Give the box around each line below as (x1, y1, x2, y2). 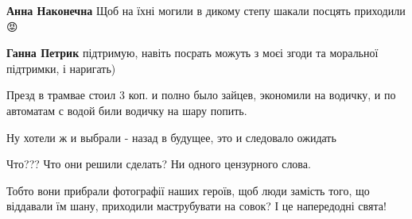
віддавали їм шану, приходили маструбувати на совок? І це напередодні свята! (6, 198, 387, 214)
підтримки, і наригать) (6, 60, 116, 76)
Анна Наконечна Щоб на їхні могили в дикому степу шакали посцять (6, 2, 351, 18)
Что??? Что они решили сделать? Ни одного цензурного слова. (6, 156, 311, 172)
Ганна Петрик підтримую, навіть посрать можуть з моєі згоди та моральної (6, 44, 379, 61)
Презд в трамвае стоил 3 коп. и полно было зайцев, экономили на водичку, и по (6, 86, 396, 103)
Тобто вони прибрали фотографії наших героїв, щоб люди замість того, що (6, 182, 370, 198)
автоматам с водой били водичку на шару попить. (6, 102, 247, 118)
